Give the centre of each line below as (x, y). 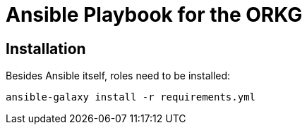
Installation (46, 48)
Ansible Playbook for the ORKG (154, 15)
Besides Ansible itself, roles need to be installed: (118, 76)
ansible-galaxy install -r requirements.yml (131, 97)
